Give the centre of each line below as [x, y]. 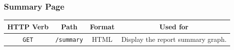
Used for [174, 26]
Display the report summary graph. [174, 39]
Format [102, 26]
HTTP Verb [28, 26]
